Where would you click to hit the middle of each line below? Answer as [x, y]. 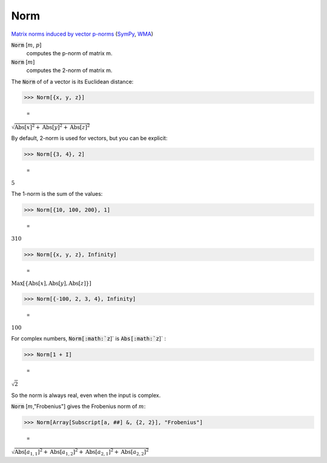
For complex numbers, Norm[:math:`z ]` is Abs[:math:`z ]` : [89, 339]
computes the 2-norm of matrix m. [69, 70]
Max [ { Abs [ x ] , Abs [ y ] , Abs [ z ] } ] [51, 283]
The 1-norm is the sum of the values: [57, 194]
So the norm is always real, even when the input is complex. [86, 395]
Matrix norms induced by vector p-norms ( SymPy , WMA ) [82, 34]
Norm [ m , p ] [26, 45]
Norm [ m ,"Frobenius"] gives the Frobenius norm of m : [78, 407]
